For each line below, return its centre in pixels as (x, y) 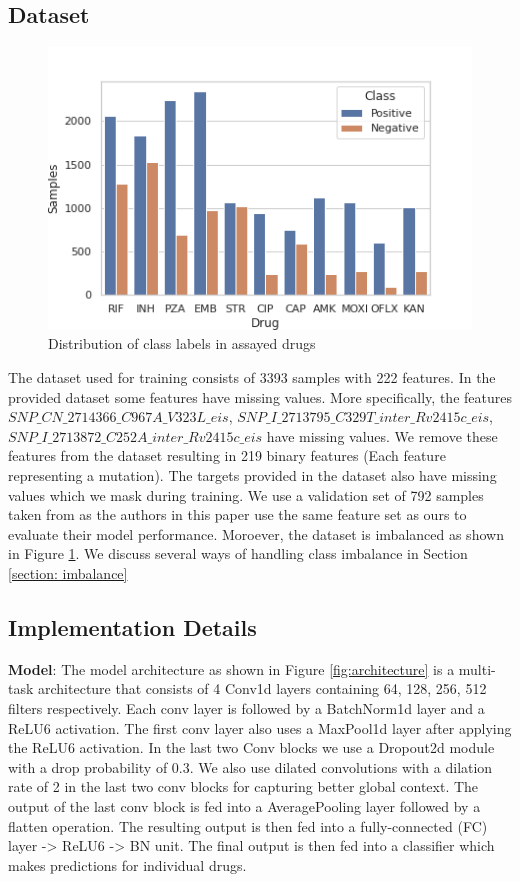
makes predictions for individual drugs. (127, 864)
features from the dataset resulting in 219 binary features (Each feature (227, 455)
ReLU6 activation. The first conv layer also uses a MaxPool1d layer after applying (260, 727)
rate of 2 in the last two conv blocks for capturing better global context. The (243, 786)
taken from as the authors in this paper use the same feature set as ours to (237, 514)
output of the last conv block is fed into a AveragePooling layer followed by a (244, 805)
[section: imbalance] (68, 572)
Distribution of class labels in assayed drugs (182, 343)
